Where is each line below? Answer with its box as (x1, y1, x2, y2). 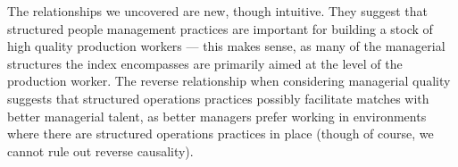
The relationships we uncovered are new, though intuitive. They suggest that (7, 2, 428, 20)
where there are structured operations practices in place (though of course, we (7, 124, 434, 143)
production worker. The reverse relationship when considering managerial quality (7, 71, 451, 90)
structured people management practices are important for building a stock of (7, 19, 433, 38)
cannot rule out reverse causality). (7, 141, 194, 160)
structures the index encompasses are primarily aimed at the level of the (7, 54, 403, 72)
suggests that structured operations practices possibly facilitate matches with (7, 88, 429, 107)
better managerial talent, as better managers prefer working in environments (7, 106, 427, 125)
